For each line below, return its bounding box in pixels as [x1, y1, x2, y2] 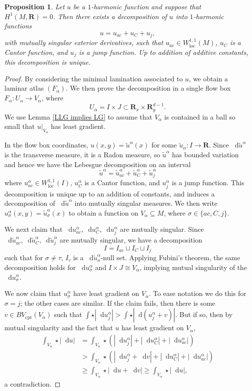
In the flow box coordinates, [4, 140, 89, 150]
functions [4, 21, 32, 31]
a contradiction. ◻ [4, 378, 61, 389]
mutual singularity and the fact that [4, 322, 113, 333]
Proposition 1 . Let [4, 1, 65, 11]
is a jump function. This [172, 177, 245, 188]
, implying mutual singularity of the [139, 262, 247, 272]
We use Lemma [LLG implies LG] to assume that [4, 111, 153, 122]
